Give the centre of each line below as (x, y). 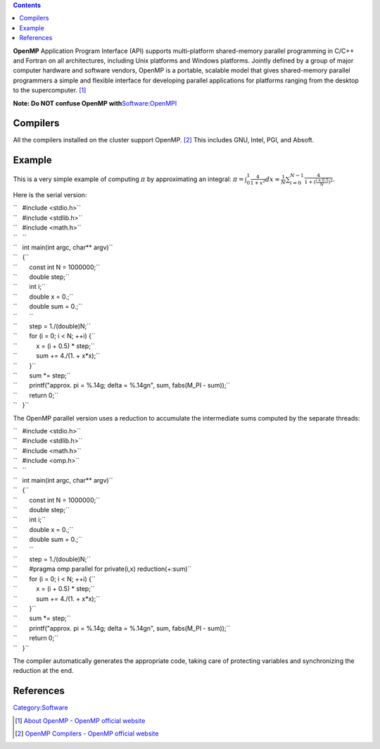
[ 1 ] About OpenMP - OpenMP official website (80, 720)
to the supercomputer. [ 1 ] (50, 90)
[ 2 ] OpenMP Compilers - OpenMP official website (87, 733)
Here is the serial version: (50, 194)
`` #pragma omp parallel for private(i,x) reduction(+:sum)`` (102, 569)
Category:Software (40, 707)
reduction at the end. (43, 671)
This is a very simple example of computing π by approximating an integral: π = (128, 179)
